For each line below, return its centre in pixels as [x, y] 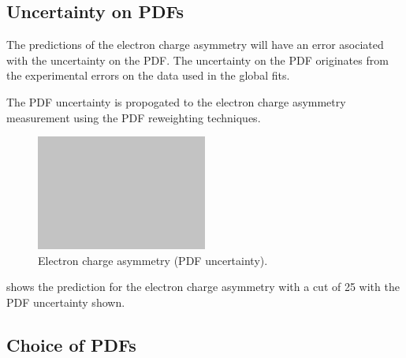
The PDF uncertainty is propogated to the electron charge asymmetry [176, 101]
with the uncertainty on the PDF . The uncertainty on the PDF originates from [197, 60]
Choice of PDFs [71, 344]
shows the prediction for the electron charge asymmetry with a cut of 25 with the [203, 287]
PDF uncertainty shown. [66, 302]
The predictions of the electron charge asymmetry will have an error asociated [195, 45]
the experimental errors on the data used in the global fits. [148, 75]
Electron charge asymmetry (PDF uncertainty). [153, 260]
